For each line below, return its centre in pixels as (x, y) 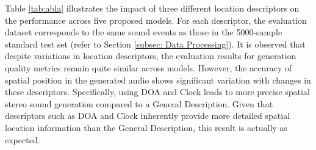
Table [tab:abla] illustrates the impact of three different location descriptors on (152, 8)
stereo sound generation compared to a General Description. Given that (139, 103)
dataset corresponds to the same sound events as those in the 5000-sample (144, 32)
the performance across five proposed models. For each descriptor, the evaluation (156, 20)
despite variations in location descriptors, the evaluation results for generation (151, 56)
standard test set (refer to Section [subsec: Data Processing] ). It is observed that (155, 44)
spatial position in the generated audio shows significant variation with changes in (158, 80)
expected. (23, 139)
